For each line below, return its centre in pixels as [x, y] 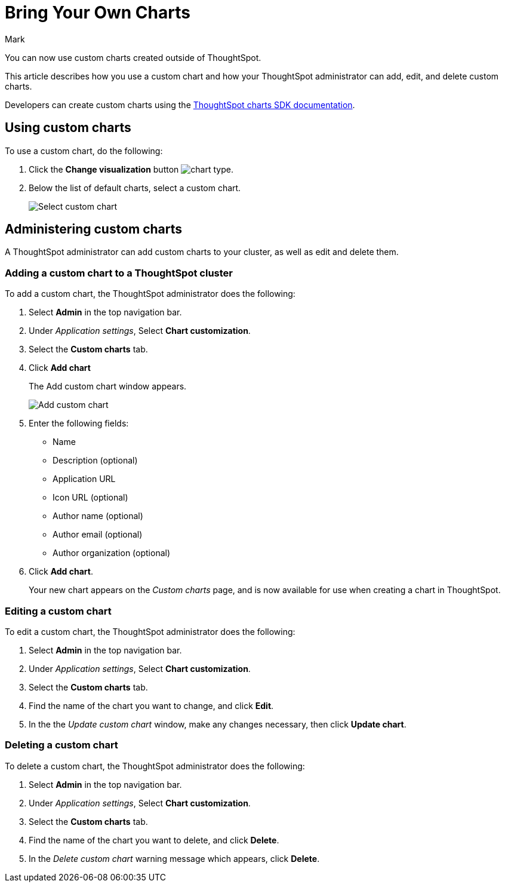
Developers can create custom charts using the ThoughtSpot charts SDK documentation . [180, 105]
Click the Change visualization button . [131, 169]
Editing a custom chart [58, 611]
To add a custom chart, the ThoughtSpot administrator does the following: [150, 294]
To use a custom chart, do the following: [84, 151]
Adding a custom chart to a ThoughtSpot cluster [119, 273]
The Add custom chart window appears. [108, 386]
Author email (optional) [98, 535]
